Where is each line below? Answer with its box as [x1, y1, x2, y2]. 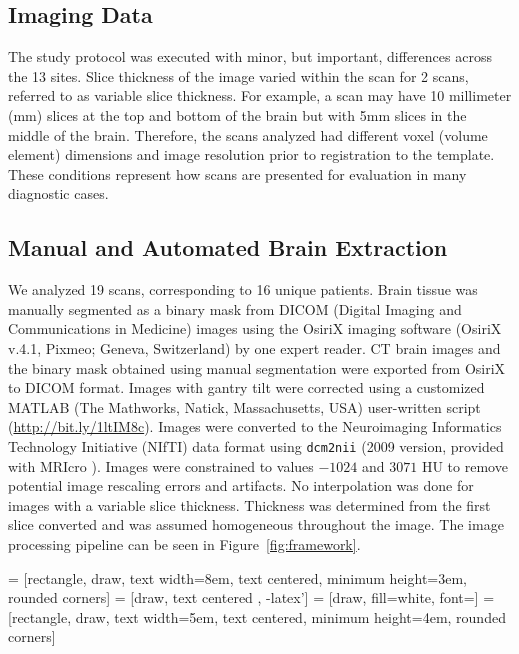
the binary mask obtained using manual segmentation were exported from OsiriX [8, 357, 506, 378]
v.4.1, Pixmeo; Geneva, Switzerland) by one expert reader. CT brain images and [8, 337, 501, 358]
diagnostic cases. [8, 183, 109, 204]
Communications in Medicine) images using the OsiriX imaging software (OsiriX [8, 318, 502, 339]
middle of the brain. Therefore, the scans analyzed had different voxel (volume [8, 124, 488, 145]
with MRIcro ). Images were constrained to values [8, 455, 314, 476]
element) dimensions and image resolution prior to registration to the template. [8, 144, 495, 165]
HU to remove [421, 455, 508, 476]
